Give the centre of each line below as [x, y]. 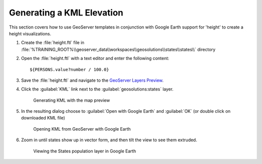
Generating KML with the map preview [72, 100]
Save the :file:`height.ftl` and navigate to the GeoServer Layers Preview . [92, 80]
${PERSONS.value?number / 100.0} [69, 69]
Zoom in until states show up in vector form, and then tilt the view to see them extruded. [109, 140]
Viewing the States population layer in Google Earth [85, 151]
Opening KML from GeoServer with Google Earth [82, 129]
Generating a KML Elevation [66, 13]
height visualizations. [30, 33]
